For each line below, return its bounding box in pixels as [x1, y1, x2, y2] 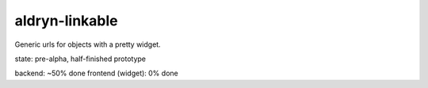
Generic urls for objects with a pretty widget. [14, 40, 162, 49]
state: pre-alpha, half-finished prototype [14, 54, 147, 63]
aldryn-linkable [14, 12, 118, 29]
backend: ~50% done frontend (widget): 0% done [14, 68, 178, 78]
